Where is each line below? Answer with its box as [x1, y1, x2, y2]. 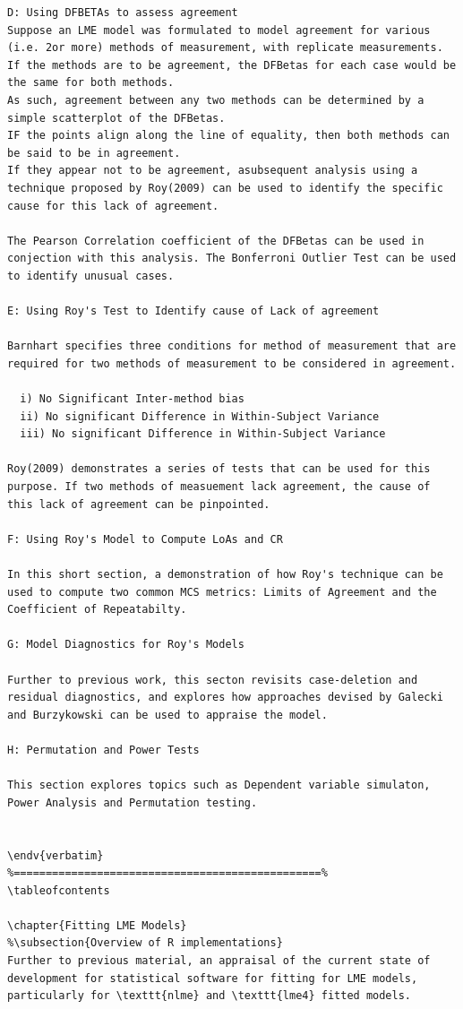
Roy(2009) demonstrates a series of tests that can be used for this [7, 462, 431, 476]
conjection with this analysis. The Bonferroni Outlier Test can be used [7, 252, 457, 265]
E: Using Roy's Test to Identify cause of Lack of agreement [7, 305, 380, 318]
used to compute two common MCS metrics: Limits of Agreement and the [7, 585, 437, 599]
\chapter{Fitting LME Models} [7, 918, 187, 932]
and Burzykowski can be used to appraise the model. [7, 708, 328, 721]
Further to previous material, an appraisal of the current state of [7, 954, 431, 968]
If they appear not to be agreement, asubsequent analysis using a [7, 164, 418, 177]
